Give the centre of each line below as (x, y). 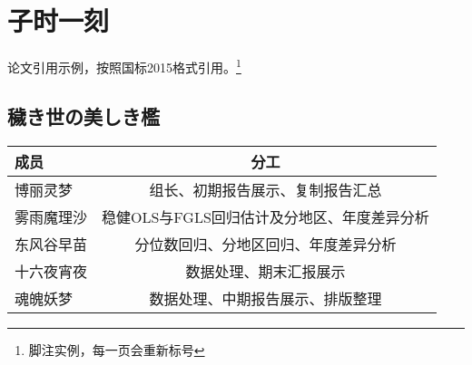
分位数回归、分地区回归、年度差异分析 (265, 244)
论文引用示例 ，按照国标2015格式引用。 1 (124, 66)
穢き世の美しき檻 (84, 115)
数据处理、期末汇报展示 (265, 271)
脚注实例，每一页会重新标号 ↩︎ (117, 349)
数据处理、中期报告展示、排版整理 (265, 298)
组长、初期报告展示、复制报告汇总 (265, 189)
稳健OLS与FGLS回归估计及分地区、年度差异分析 (265, 216)
